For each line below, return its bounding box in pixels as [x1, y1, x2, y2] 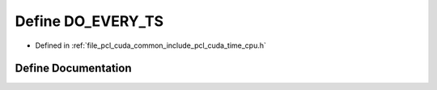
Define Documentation [15, 62, 132, 75]
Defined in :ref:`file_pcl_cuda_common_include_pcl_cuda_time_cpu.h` [35, 41, 267, 50]
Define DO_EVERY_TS [15, 12, 164, 30]
